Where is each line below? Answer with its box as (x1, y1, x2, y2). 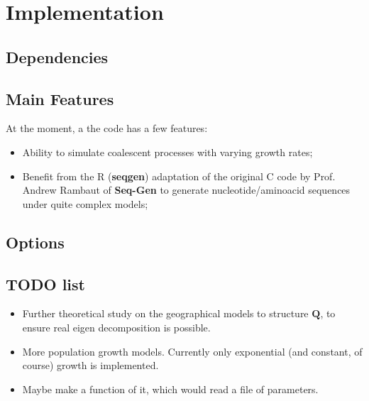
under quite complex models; (22, 196, 148, 211)
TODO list (6, 273, 85, 295)
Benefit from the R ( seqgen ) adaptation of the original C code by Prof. (22, 168, 336, 183)
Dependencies (6, 45, 109, 67)
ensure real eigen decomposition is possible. (22, 319, 211, 334)
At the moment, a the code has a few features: (6, 121, 208, 136)
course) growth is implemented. (22, 358, 159, 373)
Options (6, 231, 65, 253)
